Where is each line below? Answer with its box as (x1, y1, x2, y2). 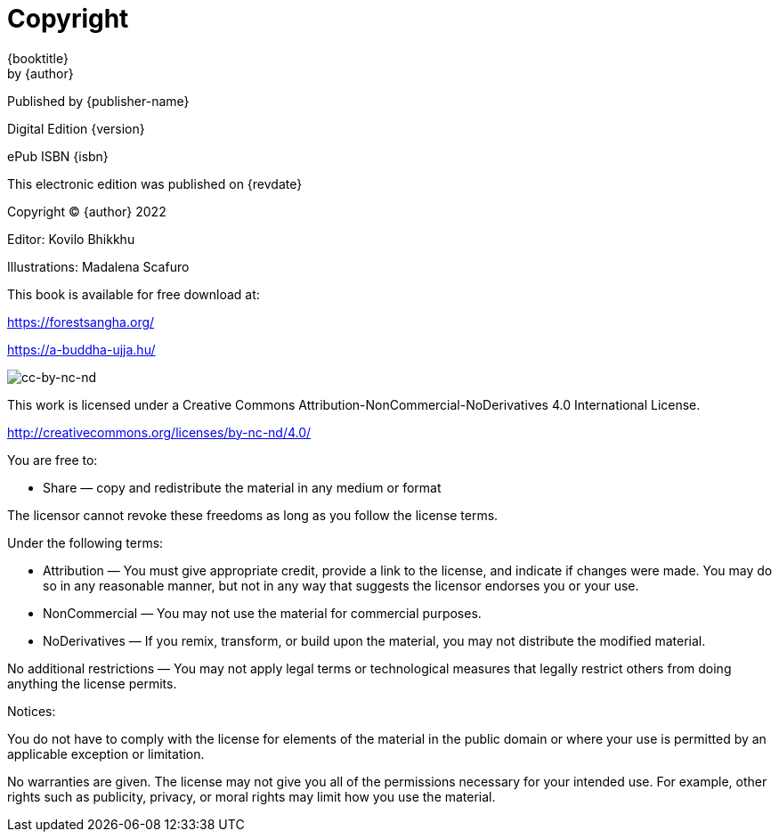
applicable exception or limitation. (7, 745, 205, 762)
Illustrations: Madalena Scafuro (7, 258, 190, 274)
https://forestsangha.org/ (7, 314, 155, 330)
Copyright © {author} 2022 (7, 203, 166, 219)
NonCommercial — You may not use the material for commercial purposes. (43, 605, 482, 621)
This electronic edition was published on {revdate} (7, 175, 303, 191)
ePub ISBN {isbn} (7, 148, 109, 164)
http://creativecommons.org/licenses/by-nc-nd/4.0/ (7, 424, 312, 440)
